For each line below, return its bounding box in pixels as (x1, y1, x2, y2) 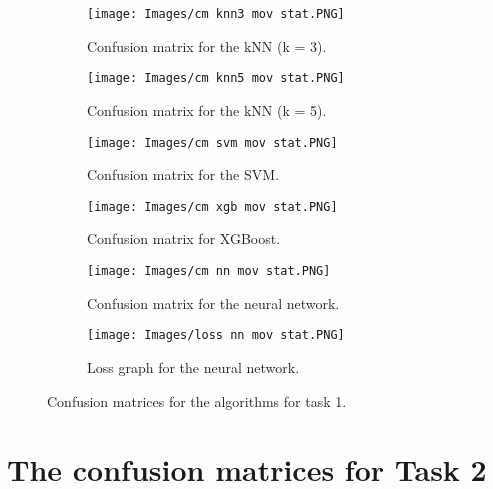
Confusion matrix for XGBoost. (87, 228, 281, 249)
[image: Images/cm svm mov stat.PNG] (87, 135, 338, 150)
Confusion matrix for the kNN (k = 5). (87, 99, 327, 120)
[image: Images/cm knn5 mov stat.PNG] (87, 71, 345, 86)
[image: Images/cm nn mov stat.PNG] (87, 264, 331, 278)
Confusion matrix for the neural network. (87, 292, 340, 313)
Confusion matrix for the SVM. (87, 164, 279, 185)
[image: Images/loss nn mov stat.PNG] (87, 328, 345, 343)
